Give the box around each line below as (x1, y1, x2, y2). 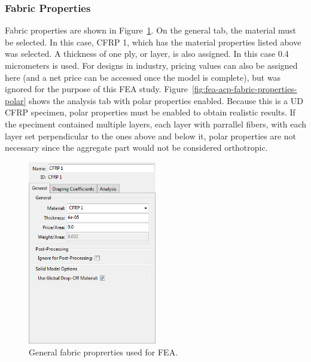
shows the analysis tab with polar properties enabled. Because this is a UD (29, 94, 303, 107)
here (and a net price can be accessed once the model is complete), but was (5, 71, 281, 83)
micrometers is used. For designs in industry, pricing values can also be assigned (5, 59, 298, 71)
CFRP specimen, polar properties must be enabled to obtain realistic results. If (5, 106, 295, 118)
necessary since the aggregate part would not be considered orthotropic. (5, 141, 268, 154)
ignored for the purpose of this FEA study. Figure (5, 83, 188, 95)
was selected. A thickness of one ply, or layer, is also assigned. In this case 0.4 (5, 47, 289, 60)
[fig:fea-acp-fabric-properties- (191, 83, 297, 95)
